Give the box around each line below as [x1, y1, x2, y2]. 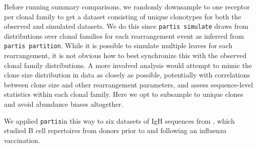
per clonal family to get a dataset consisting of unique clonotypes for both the [4, 11, 241, 21]
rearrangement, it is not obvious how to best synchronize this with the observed [4, 50, 247, 61]
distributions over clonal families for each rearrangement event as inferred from [4, 30, 244, 41]
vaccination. [4, 135, 40, 145]
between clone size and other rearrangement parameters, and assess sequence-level [4, 79, 253, 89]
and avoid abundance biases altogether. [4, 99, 124, 109]
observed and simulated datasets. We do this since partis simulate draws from [4, 21, 249, 31]
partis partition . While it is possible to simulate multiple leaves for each [4, 40, 233, 51]
